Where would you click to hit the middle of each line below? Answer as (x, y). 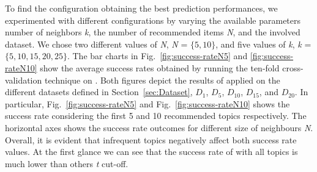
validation (24, 80)
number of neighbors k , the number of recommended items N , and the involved (153, 32)
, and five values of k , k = (263, 44)
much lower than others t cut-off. (67, 163)
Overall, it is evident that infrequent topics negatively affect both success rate (151, 139)
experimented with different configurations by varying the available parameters (153, 20)
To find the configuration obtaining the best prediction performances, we (141, 8)
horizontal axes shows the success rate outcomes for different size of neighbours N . (159, 127)
